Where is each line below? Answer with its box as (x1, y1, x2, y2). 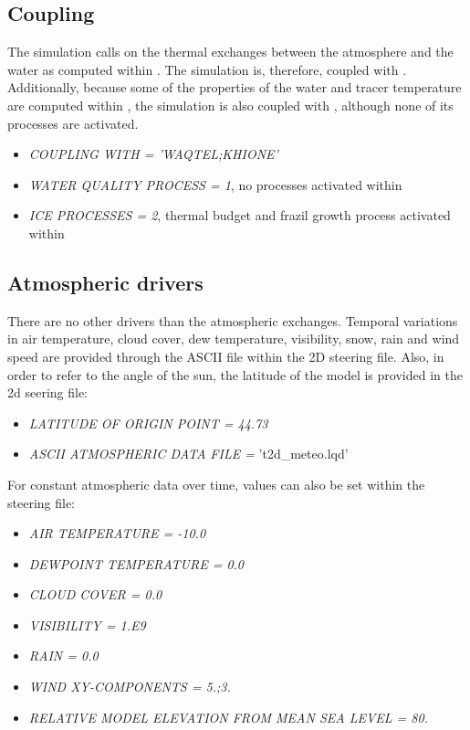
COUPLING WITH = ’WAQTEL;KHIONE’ (28, 144, 278, 164)
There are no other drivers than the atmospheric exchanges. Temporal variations (7, 311, 458, 330)
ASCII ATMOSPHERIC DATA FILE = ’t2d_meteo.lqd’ (28, 444, 349, 463)
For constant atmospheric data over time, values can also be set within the (7, 474, 425, 493)
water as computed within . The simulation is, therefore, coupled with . (7, 59, 407, 79)
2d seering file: (7, 383, 89, 402)
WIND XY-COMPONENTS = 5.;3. (28, 677, 231, 696)
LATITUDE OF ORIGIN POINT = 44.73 (28, 413, 268, 432)
